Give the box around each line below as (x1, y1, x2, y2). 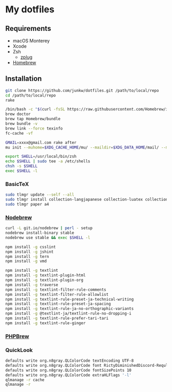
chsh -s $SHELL (5, 163, 38, 169)
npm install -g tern (5, 254, 50, 259)
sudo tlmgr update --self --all (5, 192, 74, 197)
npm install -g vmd (5, 258, 47, 264)
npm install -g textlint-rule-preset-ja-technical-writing (5, 296, 134, 302)
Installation (5, 74, 42, 83)
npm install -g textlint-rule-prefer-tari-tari (5, 316, 109, 321)
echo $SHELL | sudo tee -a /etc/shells (5, 159, 91, 164)
